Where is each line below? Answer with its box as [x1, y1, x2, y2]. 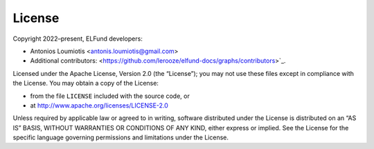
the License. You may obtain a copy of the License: [12, 79, 159, 88]
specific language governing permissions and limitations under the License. [12, 133, 229, 141]
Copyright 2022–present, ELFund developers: [12, 34, 143, 43]
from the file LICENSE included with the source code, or [30, 92, 190, 100]
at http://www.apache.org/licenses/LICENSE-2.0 [30, 101, 169, 110]
